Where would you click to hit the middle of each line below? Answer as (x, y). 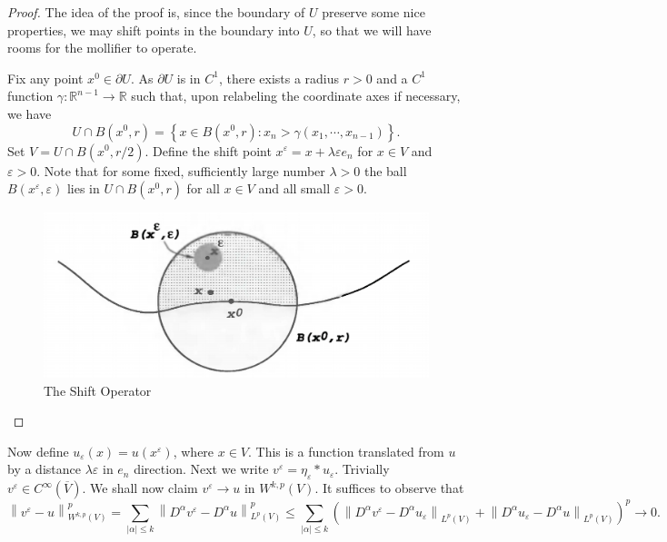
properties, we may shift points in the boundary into (154, 30)
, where (194, 451)
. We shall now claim (140, 488)
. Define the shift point (208, 150)
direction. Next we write (201, 469)
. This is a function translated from (346, 451)
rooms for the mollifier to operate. (102, 48)
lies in (83, 188)
